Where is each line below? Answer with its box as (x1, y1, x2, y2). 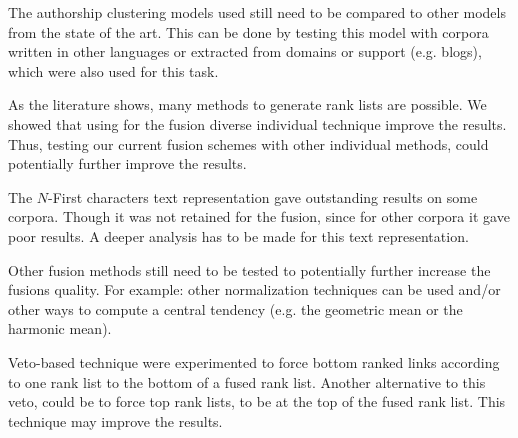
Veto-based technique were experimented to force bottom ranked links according (8, 351, 500, 372)
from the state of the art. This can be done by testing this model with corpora (8, 21, 489, 42)
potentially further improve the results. (8, 153, 247, 174)
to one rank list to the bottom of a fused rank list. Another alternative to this (8, 371, 486, 392)
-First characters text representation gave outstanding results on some (48, 186, 478, 207)
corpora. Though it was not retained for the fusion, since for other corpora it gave (8, 206, 510, 227)
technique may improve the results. (8, 410, 223, 431)
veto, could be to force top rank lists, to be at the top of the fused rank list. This (8, 391, 506, 412)
